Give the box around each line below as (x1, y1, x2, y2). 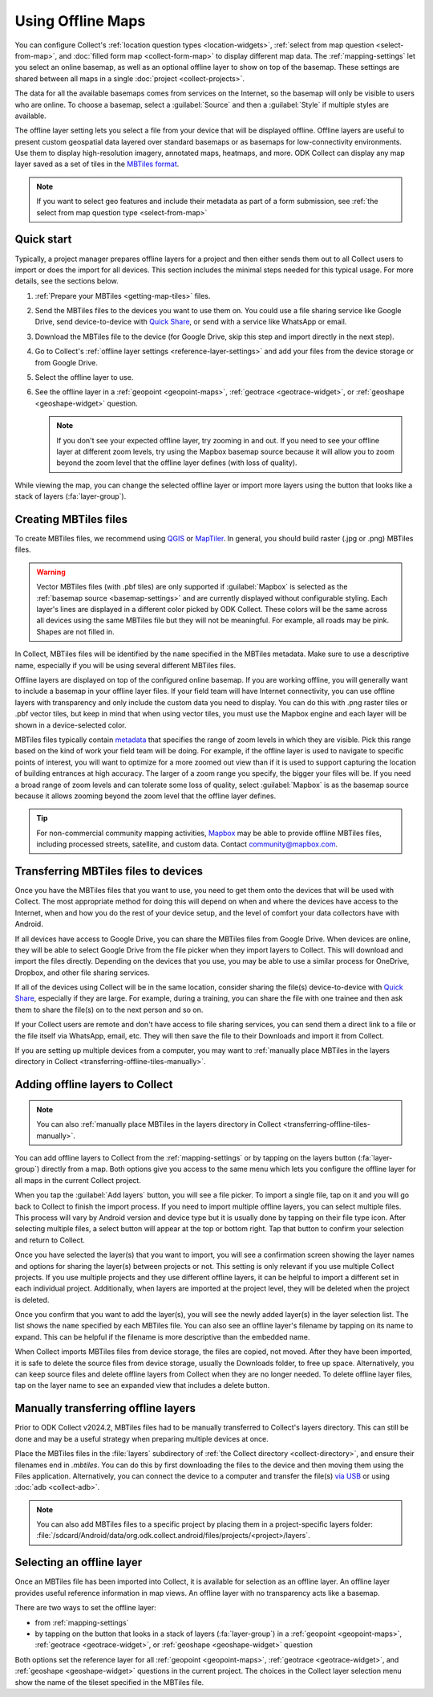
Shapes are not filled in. (36, 626, 115, 636)
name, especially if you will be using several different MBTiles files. (14, 660, 237, 670)
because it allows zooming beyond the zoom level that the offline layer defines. (14, 791, 277, 801)
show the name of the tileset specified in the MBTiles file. (14, 1677, 204, 1687)
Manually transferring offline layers (14, 1401, 196, 1415)
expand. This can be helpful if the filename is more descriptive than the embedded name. (14, 1332, 310, 1341)
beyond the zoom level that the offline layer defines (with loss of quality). (56, 458, 297, 467)
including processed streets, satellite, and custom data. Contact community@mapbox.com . (36, 839, 338, 849)
